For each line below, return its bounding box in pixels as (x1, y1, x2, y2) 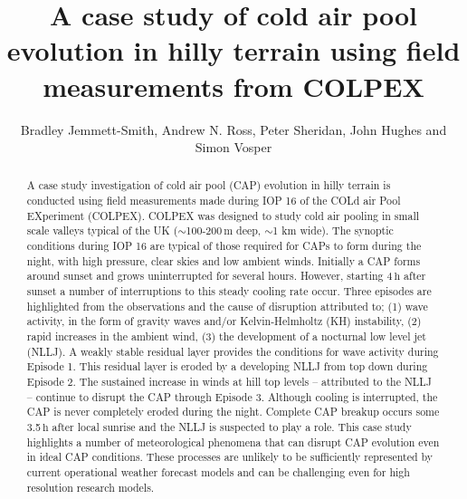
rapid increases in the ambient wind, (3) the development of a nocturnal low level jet (26, 329, 426, 344)
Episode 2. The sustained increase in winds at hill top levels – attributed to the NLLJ (26, 374, 432, 389)
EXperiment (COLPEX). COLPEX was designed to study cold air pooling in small (26, 207, 420, 223)
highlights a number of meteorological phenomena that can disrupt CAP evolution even (26, 434, 440, 449)
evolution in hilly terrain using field (6, 32, 461, 69)
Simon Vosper (195, 138, 272, 157)
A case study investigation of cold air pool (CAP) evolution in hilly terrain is (26, 178, 391, 193)
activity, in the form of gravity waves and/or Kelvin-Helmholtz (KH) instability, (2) (26, 313, 422, 329)
